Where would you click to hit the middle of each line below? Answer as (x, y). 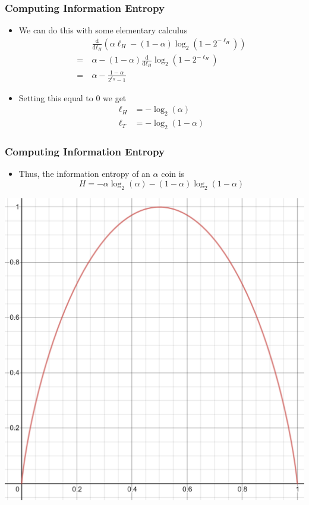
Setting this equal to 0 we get (72, 97)
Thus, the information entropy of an (84, 174)
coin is (173, 174)
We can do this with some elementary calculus (103, 30)
